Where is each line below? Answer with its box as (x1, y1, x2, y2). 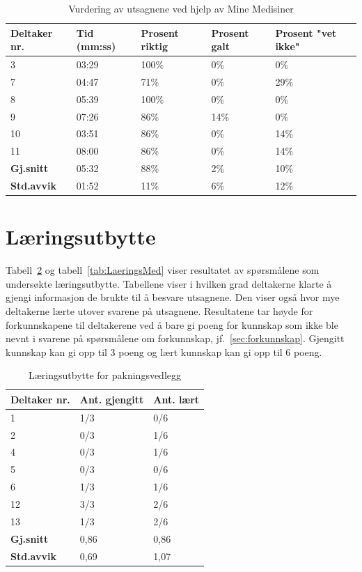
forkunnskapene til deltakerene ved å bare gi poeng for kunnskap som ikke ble (6, 317, 338, 332)
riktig (141, 39, 168, 54)
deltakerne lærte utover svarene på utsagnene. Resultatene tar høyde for (6, 303, 313, 318)
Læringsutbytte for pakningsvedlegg (29, 368, 182, 382)
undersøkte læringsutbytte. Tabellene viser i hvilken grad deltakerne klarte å (6, 276, 332, 291)
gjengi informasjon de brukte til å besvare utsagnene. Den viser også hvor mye (6, 290, 340, 304)
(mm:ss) (76, 39, 116, 54)
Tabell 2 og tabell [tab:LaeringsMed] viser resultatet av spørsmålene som (6, 263, 320, 277)
